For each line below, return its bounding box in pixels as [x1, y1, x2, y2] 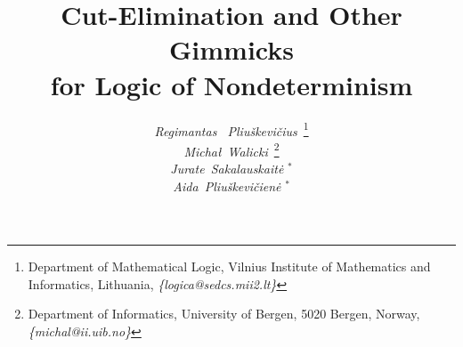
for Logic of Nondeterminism [50, 66, 413, 102]
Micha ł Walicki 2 [183, 139, 280, 160]
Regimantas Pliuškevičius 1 [154, 118, 309, 140]
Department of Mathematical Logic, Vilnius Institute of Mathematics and [28, 257, 431, 276]
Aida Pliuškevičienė [173, 176, 281, 195]
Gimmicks [169, 31, 294, 68]
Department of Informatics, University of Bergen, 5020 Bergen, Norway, [28, 304, 420, 323]
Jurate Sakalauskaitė [170, 159, 284, 177]
